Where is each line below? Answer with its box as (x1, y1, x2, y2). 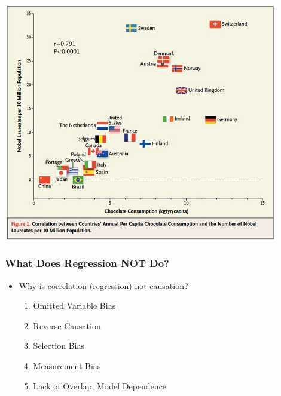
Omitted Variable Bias (33, 299, 116, 312)
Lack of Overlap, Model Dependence (33, 379, 167, 392)
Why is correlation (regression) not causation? (19, 279, 188, 291)
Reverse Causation (33, 319, 101, 331)
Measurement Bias (33, 359, 101, 372)
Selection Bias (33, 339, 85, 352)
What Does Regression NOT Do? (5, 256, 169, 271)
